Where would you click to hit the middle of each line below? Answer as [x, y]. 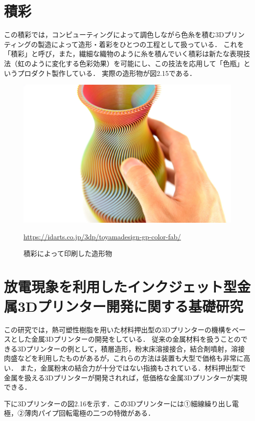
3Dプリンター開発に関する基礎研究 [130, 306]
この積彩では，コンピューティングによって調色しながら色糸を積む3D [114, 35]
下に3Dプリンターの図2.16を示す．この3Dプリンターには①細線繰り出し [118, 403]
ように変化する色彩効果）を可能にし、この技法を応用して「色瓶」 [137, 63]
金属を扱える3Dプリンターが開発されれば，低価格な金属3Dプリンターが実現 [126, 377]
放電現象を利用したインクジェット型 [121, 287]
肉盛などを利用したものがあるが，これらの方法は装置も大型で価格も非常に [124, 358]
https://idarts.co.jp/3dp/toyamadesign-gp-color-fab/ [102, 237]
